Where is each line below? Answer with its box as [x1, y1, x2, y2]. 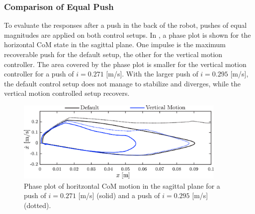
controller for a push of [4, 69, 74, 79]
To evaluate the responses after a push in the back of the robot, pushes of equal [4, 20, 247, 30]
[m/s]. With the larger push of [106, 69, 198, 79]
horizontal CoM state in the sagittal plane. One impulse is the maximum [4, 39, 226, 50]
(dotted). [24, 200, 51, 210]
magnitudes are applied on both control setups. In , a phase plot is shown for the [4, 29, 251, 40]
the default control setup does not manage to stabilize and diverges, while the [4, 78, 241, 88]
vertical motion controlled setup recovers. [4, 88, 130, 98]
